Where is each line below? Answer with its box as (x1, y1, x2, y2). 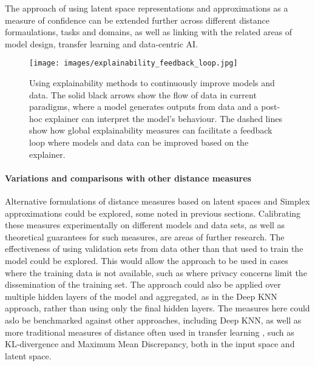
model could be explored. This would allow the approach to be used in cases (5, 254, 288, 266)
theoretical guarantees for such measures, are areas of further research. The (5, 230, 285, 243)
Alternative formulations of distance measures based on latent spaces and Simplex (5, 194, 310, 207)
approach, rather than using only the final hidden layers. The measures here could (5, 302, 310, 314)
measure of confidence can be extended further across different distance (5, 13, 270, 26)
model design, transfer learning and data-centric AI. (5, 37, 198, 50)
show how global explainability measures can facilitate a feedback (29, 124, 273, 137)
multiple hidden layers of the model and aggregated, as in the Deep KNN (5, 290, 277, 302)
